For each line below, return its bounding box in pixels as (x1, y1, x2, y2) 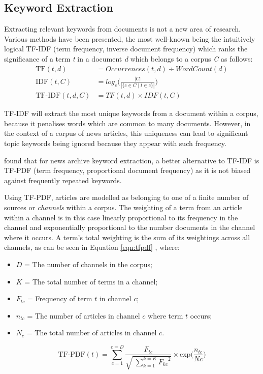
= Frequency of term (27, 293, 92, 304)
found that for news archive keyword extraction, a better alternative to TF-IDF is (4, 155, 259, 165)
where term (148, 310, 183, 321)
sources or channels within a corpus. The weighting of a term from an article (4, 202, 243, 213)
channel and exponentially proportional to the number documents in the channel (4, 222, 255, 233)
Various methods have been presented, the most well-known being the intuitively (4, 33, 255, 44)
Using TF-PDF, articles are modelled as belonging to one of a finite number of (4, 192, 249, 203)
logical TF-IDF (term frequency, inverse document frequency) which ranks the (4, 43, 248, 54)
